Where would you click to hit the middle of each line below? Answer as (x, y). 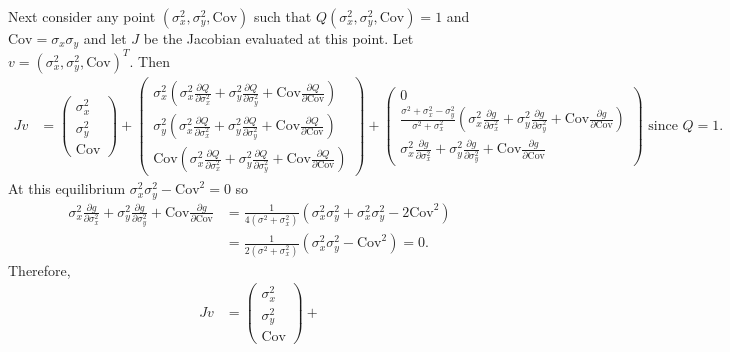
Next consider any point (82, 16)
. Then (149, 60)
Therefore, (39, 269)
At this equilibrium (67, 188)
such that (282, 16)
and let (105, 38)
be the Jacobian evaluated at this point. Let (278, 38)
